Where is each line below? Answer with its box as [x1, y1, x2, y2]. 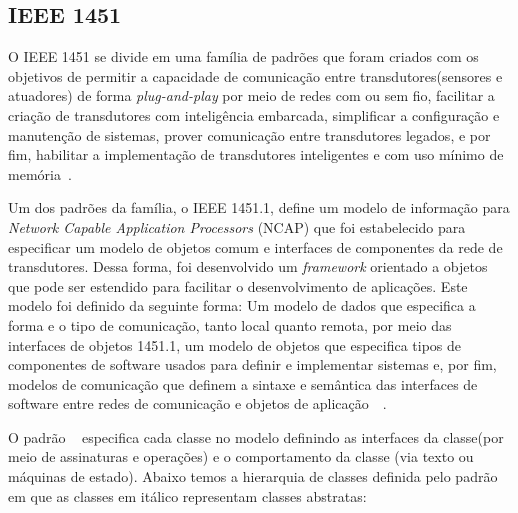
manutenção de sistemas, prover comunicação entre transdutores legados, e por [8, 124, 491, 145]
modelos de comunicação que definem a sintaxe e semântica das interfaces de [8, 373, 478, 394]
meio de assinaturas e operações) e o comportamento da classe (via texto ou [8, 446, 474, 467]
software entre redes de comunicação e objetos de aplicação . [8, 393, 387, 414]
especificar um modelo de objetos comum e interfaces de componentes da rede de [8, 236, 503, 257]
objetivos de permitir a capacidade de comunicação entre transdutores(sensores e [8, 65, 503, 86]
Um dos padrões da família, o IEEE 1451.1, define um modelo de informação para [8, 197, 510, 218]
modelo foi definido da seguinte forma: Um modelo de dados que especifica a [8, 295, 476, 316]
